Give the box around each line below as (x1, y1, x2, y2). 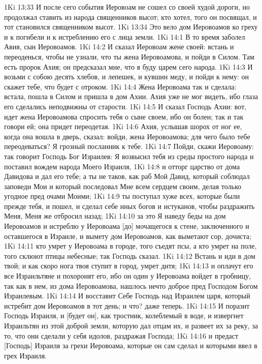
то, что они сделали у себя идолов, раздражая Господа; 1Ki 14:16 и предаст (4, 330, 239, 341)
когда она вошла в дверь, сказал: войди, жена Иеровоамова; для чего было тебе (4, 131, 250, 141)
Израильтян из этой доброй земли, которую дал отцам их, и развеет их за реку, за (4, 320, 258, 330)
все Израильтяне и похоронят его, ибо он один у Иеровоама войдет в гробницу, (4, 270, 251, 281)
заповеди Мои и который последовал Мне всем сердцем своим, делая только (4, 180, 242, 191)
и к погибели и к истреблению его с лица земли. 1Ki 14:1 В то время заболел (4, 31, 245, 42)
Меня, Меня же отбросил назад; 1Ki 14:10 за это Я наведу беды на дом (4, 210, 226, 221)
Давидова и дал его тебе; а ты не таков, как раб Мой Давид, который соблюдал (4, 171, 250, 181)
